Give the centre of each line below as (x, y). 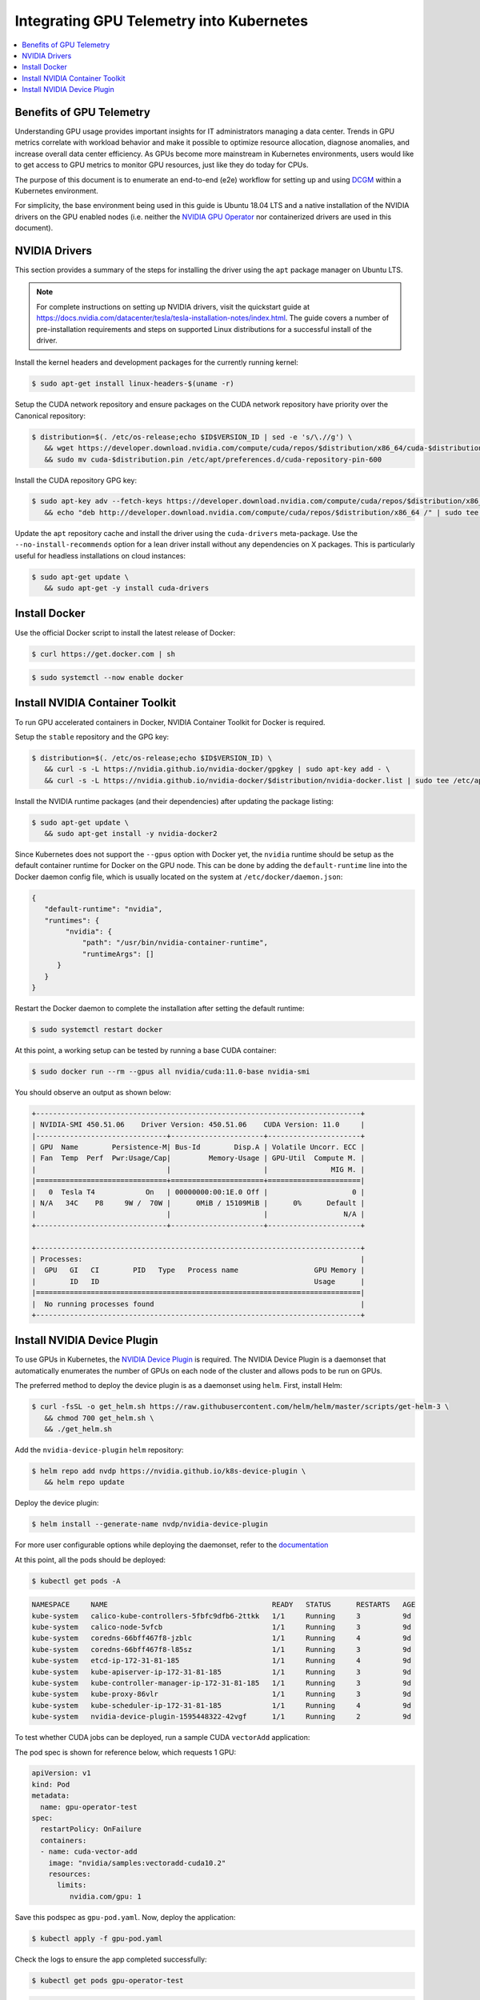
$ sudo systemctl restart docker (97, 1029)
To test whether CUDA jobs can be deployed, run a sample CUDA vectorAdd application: (162, 1738)
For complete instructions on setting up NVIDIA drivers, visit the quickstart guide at (173, 306)
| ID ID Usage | (198, 1281)
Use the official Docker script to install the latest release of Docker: (125, 633)
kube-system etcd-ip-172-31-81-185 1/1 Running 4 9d (222, 1661)
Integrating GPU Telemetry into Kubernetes (161, 21)
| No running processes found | (198, 1304)
